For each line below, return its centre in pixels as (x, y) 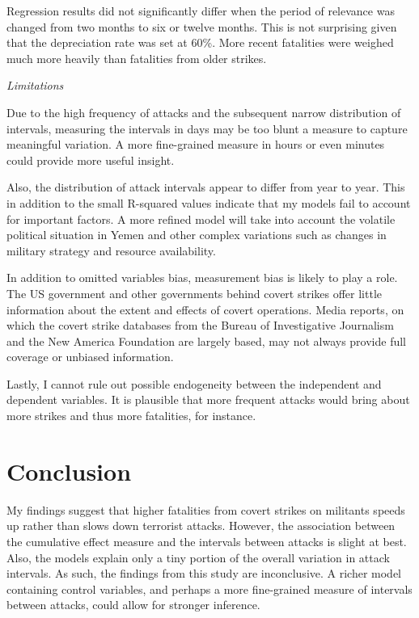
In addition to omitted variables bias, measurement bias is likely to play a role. (202, 277)
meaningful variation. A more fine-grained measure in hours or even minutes (196, 144)
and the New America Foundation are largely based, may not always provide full (207, 341)
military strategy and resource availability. (111, 250)
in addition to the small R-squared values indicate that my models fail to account (209, 202)
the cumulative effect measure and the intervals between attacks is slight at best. (207, 541)
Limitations (35, 85)
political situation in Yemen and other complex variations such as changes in (197, 235)
